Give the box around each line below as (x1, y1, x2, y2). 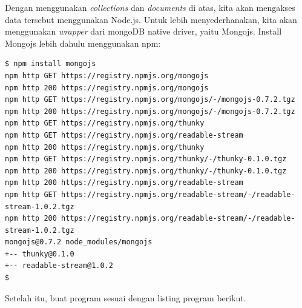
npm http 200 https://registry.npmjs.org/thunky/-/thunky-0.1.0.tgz (5, 166, 287, 175)
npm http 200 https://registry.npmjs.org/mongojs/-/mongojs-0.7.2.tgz (5, 107, 295, 116)
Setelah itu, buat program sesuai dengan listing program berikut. (5, 291, 246, 304)
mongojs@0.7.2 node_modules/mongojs (5, 238, 153, 247)
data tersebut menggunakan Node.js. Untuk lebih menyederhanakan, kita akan (5, 13, 297, 25)
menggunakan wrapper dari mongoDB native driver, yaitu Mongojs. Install (5, 25, 282, 38)
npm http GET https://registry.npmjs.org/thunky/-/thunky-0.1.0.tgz (5, 155, 287, 164)
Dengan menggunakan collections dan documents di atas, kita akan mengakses (5, 1, 295, 13)
